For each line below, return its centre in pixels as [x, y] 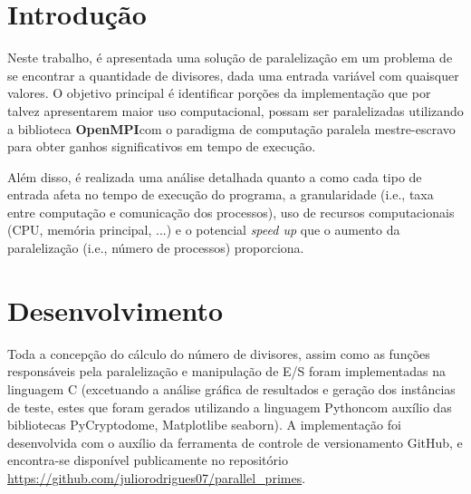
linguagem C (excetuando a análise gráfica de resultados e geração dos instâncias [231, 388]
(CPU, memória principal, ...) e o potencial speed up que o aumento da [204, 230]
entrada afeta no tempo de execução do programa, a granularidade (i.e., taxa [221, 194]
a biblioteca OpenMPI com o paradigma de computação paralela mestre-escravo [231, 128]
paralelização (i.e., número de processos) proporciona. [156, 248]
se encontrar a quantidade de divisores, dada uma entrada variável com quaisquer [233, 75]
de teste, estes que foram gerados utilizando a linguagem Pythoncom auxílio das [230, 407]
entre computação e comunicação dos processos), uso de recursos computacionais [231, 212]
